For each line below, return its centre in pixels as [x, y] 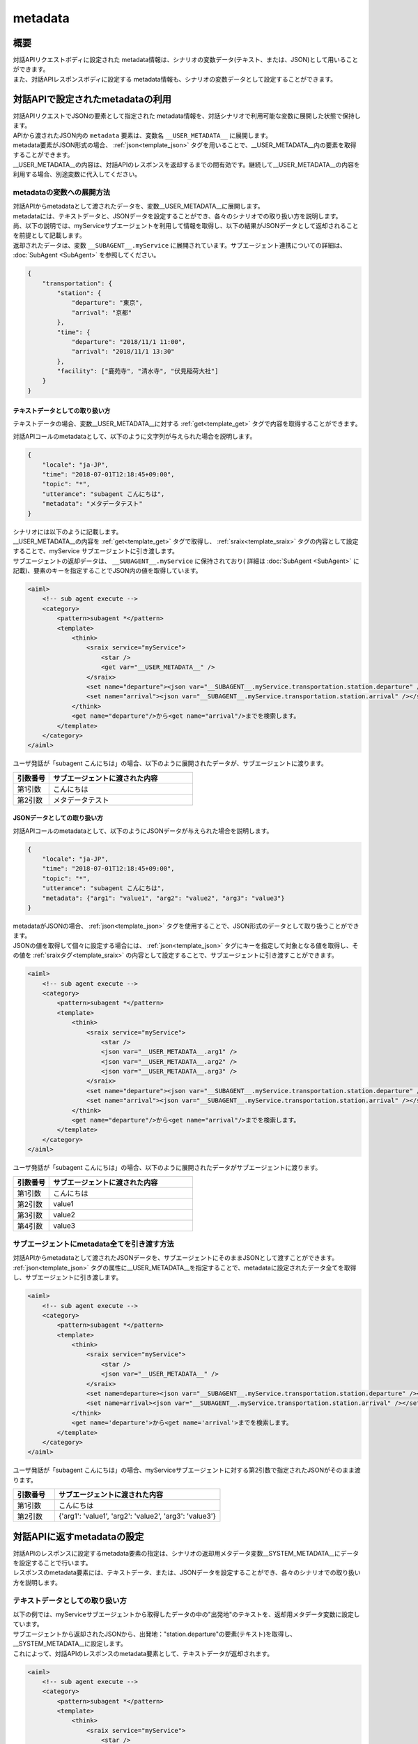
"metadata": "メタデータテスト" [92, 504]
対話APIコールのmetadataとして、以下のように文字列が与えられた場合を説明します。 [134, 437]
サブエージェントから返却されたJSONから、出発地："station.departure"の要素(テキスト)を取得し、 [154, 1634]
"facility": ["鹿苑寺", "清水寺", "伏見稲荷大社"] [138, 371]
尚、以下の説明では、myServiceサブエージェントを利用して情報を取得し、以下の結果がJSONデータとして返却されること [186, 226]
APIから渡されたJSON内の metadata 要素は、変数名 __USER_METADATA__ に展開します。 [142, 135]
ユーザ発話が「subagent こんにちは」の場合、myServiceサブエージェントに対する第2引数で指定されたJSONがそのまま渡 [187, 1470]
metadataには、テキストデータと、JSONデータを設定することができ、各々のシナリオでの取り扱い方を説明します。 [177, 216]
